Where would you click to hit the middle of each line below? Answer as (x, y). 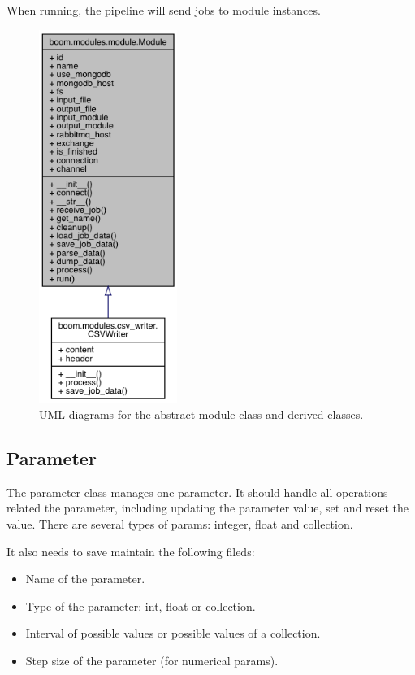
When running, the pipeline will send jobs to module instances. (164, 10)
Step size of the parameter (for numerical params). (152, 660)
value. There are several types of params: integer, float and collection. (180, 524)
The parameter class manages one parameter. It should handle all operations (197, 492)
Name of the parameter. (85, 579)
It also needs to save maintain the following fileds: (131, 551)
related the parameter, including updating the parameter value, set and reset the (208, 508)
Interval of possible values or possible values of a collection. (173, 633)
